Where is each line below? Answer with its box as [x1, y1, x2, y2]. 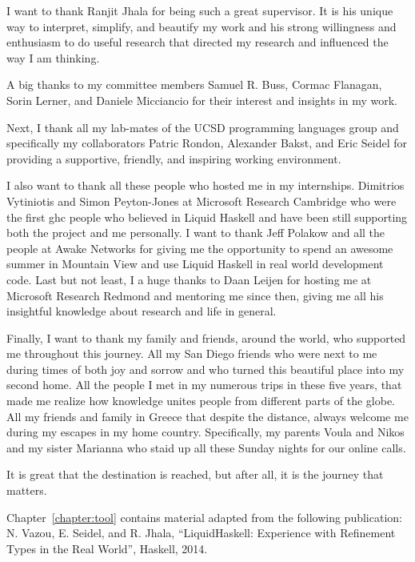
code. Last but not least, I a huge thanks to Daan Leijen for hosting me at [6, 271, 372, 287]
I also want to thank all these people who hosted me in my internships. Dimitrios [6, 177, 405, 194]
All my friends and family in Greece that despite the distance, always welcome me [6, 407, 409, 424]
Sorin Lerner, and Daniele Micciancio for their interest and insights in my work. [6, 91, 397, 108]
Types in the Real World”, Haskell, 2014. [6, 540, 208, 556]
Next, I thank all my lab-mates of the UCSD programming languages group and [6, 118, 399, 135]
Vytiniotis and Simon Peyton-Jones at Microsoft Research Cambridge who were [6, 192, 397, 209]
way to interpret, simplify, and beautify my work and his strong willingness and [6, 18, 397, 34]
